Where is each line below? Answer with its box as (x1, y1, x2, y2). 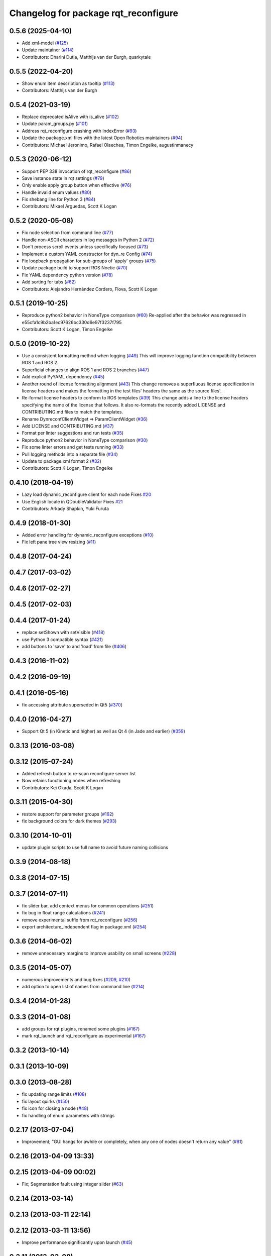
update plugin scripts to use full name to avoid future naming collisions (22, 844, 168, 850)
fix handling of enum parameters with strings (22, 1112, 115, 1118)
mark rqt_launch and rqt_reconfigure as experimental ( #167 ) (22, 1033, 146, 1039)
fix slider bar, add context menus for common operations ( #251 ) (22, 902, 154, 909)
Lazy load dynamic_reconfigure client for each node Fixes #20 (22, 491, 152, 497)
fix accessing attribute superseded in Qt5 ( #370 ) (22, 702, 123, 708)
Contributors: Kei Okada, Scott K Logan (22, 784, 103, 791)
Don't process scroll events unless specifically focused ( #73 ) (22, 244, 149, 250)
